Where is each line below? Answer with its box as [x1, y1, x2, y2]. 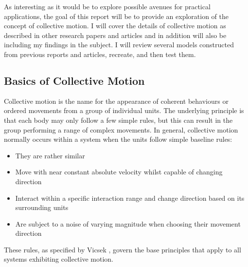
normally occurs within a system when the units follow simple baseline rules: [4, 134, 232, 144]
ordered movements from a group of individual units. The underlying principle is [4, 105, 244, 115]
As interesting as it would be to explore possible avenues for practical [4, 1, 211, 11]
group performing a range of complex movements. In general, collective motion [4, 124, 238, 134]
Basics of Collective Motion [4, 73, 145, 88]
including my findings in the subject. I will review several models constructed [4, 39, 234, 50]
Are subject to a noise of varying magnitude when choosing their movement [15, 218, 241, 229]
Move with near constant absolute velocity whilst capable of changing [15, 167, 223, 177]
